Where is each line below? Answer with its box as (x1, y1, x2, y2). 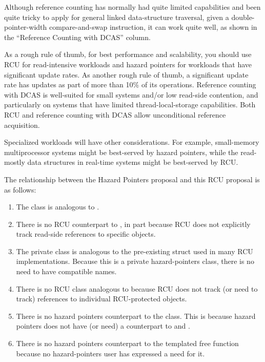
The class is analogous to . (16, 201, 99, 212)
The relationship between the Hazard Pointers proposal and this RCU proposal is (4, 174, 260, 184)
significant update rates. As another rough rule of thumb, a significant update (4, 69, 249, 80)
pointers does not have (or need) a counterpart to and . (16, 320, 190, 331)
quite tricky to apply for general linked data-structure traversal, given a (4, 11, 229, 22)
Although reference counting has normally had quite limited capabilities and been (4, 2, 261, 12)
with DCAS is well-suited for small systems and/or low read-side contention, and (4, 89, 258, 100)
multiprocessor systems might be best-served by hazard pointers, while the (4, 146, 238, 157)
